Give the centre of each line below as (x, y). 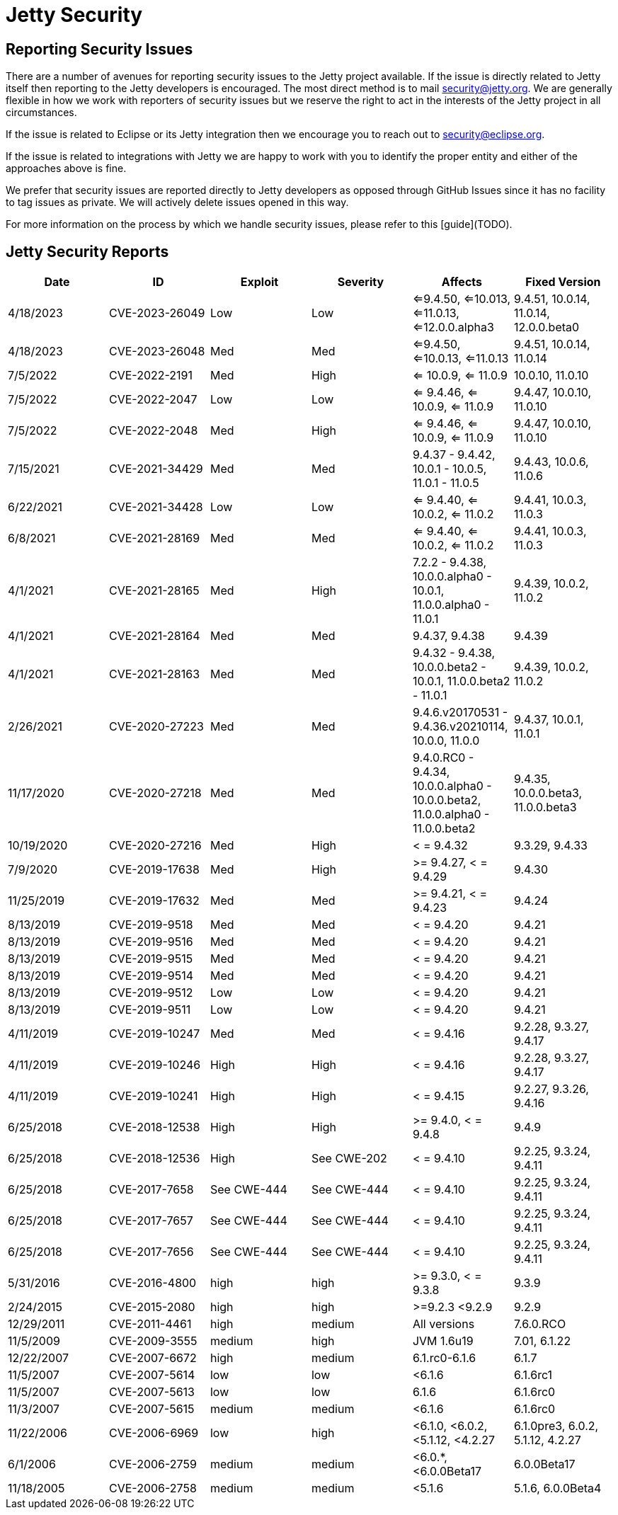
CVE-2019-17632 (154, 901)
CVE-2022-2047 (153, 400)
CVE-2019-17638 (154, 870)
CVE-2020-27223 (156, 727)
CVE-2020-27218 (155, 793)
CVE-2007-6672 (153, 1358)
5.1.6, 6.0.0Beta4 (557, 1488)
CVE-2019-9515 (151, 959)
